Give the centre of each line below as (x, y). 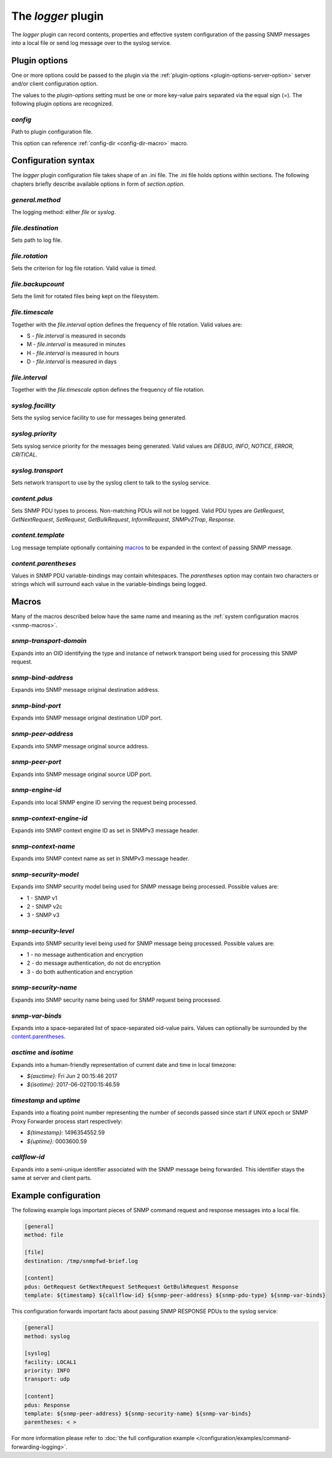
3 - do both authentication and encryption (80, 972)
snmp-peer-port (36, 762)
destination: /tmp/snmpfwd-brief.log (81, 1261)
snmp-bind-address (42, 678)
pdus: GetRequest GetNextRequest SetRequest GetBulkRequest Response (131, 1286)
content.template (38, 535)
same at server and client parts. (52, 1178)
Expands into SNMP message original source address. (80, 746)
